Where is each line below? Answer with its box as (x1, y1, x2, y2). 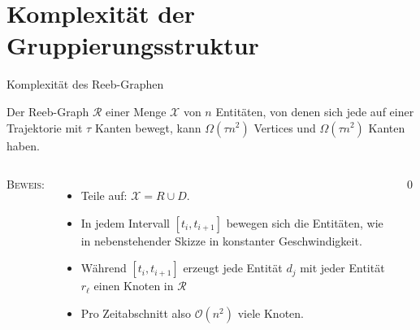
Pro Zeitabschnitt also (80, 304, 192, 321)
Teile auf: (80, 187, 128, 204)
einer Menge (106, 102, 167, 119)
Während (80, 259, 127, 276)
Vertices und (253, 119, 316, 136)
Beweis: (6, 176, 45, 193)
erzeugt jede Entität (183, 259, 283, 276)
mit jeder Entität (300, 259, 385, 276)
